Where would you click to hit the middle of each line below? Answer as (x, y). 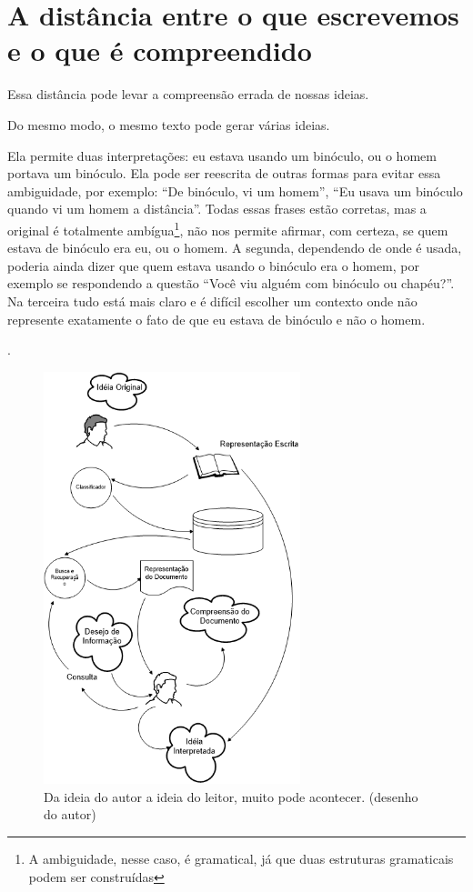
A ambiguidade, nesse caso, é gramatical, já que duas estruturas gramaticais (241, 858)
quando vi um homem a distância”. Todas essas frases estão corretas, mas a (217, 209)
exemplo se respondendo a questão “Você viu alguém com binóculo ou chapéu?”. (231, 283)
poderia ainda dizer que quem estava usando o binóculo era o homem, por (213, 265)
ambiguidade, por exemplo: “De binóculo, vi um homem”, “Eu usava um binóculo (235, 190)
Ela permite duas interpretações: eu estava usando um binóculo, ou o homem (222, 155)
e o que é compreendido (160, 50)
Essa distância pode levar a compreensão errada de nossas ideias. (188, 94)
